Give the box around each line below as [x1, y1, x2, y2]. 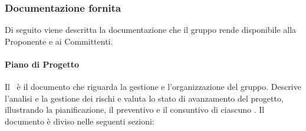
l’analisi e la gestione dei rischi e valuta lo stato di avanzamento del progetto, [5, 92, 284, 104]
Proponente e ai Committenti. [5, 35, 113, 47]
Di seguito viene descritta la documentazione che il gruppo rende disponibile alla [5, 23, 297, 36]
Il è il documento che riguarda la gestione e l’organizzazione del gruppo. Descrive [5, 80, 301, 93]
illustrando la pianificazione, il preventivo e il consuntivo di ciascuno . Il [5, 103, 265, 116]
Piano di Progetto [5, 58, 80, 70]
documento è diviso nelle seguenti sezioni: [5, 115, 154, 127]
